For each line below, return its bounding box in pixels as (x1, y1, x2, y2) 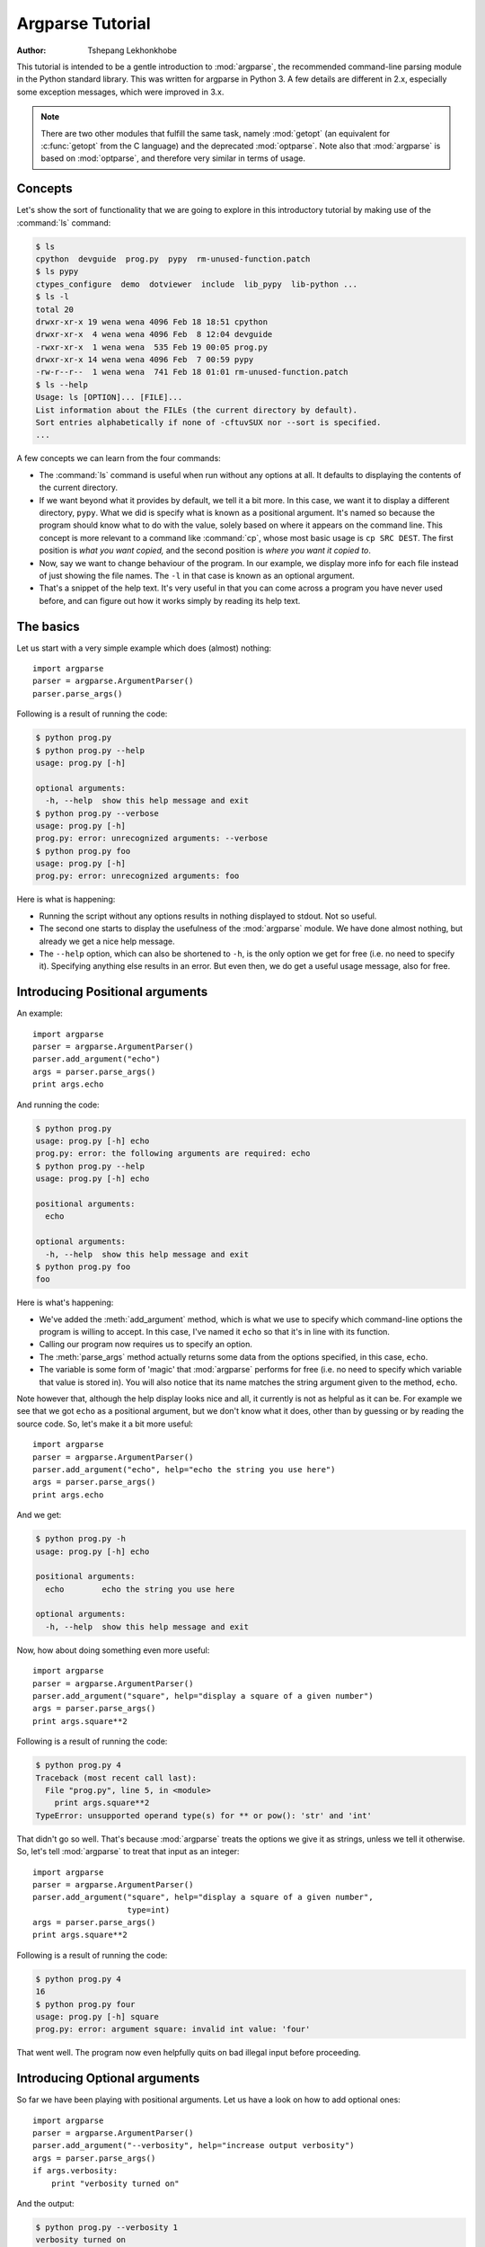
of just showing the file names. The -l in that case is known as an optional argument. (39, 570, 355, 581)
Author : (16, 45, 47, 56)
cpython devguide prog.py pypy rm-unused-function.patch (35, 253, 311, 264)
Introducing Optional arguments (16, 2071, 200, 2086)
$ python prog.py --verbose (35, 808, 159, 818)
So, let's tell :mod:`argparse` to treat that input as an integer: (16, 1846, 240, 1857)
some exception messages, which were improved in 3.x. (16, 86, 225, 97)
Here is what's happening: (16, 1297, 114, 1308)
